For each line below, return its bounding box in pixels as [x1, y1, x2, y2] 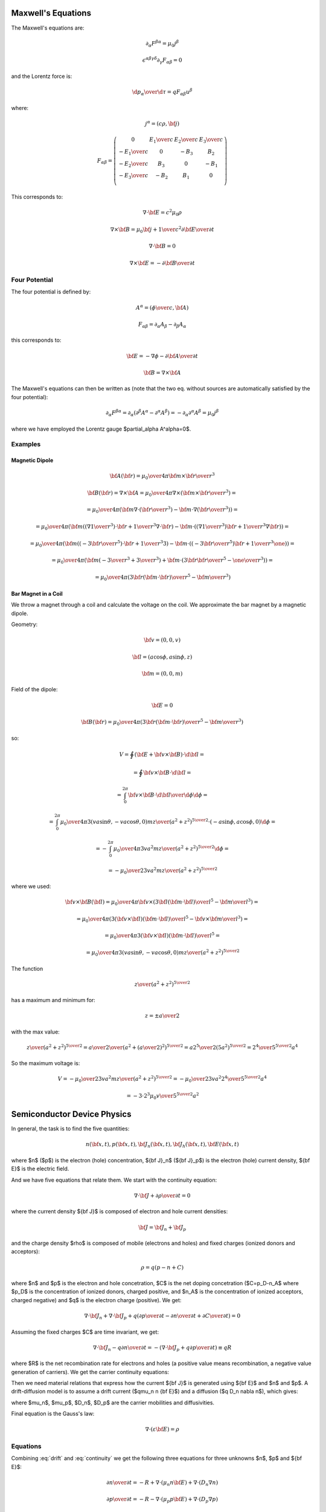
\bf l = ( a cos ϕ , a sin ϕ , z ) [132, 653, 193, 660]
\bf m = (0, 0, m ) [142, 670, 183, 677]
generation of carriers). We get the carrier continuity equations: [11, 1368, 169, 1375]
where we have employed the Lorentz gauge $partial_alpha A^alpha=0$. [11, 425, 191, 432]
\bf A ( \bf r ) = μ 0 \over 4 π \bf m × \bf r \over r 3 [109, 472, 216, 481]
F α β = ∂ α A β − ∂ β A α [138, 321, 187, 329]
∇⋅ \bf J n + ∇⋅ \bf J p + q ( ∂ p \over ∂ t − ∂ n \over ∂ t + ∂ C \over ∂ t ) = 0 [84, 1312, 241, 1321]
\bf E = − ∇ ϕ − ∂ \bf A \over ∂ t [126, 353, 199, 359]
